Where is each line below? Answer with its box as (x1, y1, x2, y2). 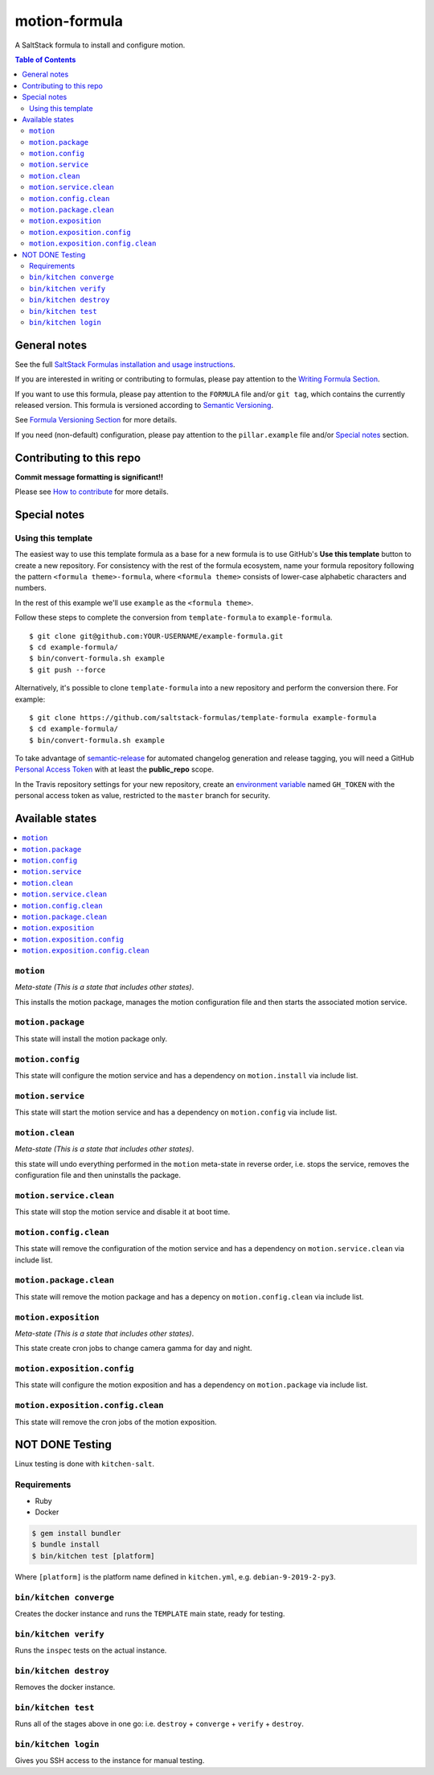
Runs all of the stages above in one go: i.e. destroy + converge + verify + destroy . (14, 1719, 305, 1729)
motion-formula (14, 12, 124, 30)
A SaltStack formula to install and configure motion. (14, 40, 186, 50)
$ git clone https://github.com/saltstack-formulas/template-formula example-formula (29, 713, 377, 722)
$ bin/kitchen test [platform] (31, 1551, 156, 1560)
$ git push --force (29, 665, 106, 674)
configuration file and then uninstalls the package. (14, 1170, 181, 1180)
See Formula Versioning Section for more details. (14, 415, 177, 425)
